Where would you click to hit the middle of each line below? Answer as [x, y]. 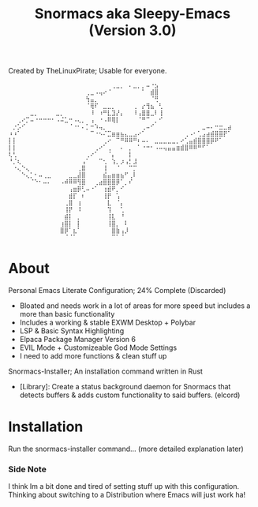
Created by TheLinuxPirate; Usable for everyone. [88, 71]
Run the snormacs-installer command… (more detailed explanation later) [126, 449]
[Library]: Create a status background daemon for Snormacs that [125, 387]
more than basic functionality [67, 314]
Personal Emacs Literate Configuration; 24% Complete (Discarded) [117, 291]
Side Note [28, 469]
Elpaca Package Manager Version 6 [78, 340]
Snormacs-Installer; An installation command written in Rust [106, 371]
